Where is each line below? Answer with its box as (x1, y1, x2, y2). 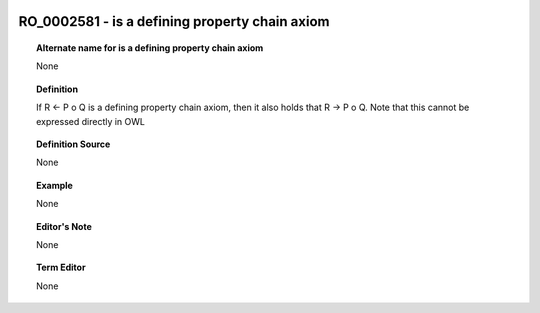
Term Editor (36, 261, 86, 274)
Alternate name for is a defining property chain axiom (36, 42, 264, 54)
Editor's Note (36, 220, 92, 232)
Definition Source (36, 138, 111, 150)
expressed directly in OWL (36, 115, 145, 127)
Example (36, 179, 74, 191)
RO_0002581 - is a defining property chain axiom (18, 13, 330, 30)
